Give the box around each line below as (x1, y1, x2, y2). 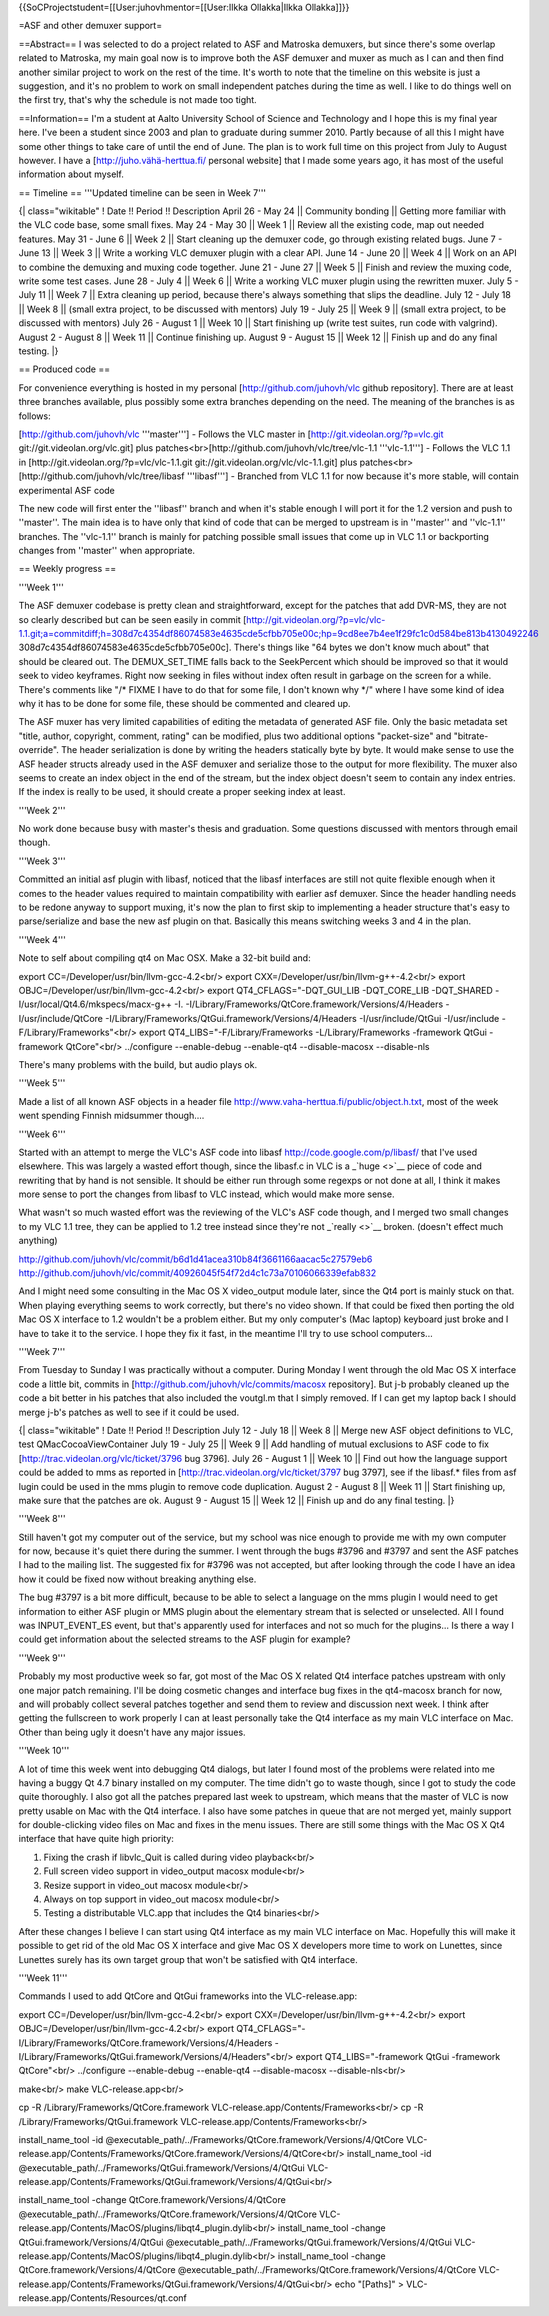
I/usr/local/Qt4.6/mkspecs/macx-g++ (18, 998, 172, 1010)
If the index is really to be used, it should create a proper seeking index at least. (18, 786, 346, 798)
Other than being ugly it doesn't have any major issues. (18, 1726, 246, 1738)
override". (18, 744, 60, 756)
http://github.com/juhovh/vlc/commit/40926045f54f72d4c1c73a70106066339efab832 (18, 1267, 377, 1279)
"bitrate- (453, 730, 489, 742)
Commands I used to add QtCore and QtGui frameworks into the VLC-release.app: (18, 1990, 358, 2002)
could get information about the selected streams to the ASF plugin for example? (18, 1633, 351, 1645)
